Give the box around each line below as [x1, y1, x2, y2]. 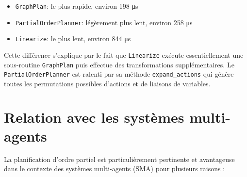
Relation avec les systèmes [4, 107, 184, 127]
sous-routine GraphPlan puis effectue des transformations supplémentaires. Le [4, 59, 234, 69]
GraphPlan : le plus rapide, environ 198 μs [15, 1, 138, 11]
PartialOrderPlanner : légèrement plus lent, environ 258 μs [15, 17, 193, 27]
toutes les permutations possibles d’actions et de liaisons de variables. [4, 78, 211, 88]
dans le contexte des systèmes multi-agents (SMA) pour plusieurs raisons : [4, 163, 225, 174]
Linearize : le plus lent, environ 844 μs [15, 33, 131, 44]
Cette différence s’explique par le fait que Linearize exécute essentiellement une [4, 49, 244, 60]
